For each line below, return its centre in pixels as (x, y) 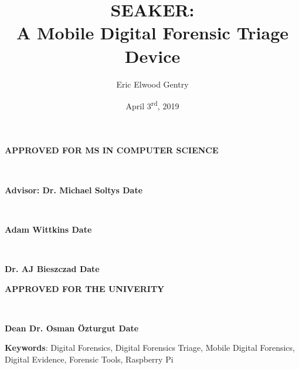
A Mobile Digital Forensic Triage (152, 33)
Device (152, 56)
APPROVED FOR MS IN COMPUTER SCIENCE (112, 150)
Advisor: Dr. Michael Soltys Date (74, 189)
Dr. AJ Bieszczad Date (52, 268)
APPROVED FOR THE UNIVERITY (85, 288)
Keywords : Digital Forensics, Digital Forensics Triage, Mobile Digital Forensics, (150, 348)
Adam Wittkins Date (48, 229)
